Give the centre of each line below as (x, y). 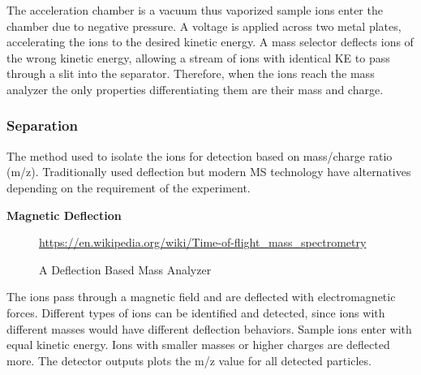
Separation (42, 125)
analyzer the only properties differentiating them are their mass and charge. (195, 89)
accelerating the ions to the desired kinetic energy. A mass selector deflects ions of (210, 42)
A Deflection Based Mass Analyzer (125, 269)
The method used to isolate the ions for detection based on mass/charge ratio (200, 155)
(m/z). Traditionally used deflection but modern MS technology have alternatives (209, 172)
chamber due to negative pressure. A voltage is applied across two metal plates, (204, 26)
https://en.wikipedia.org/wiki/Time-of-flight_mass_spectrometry (203, 242)
